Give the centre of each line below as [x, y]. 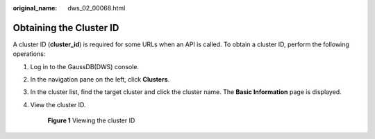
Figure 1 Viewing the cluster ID [91, 120]
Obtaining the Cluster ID [66, 28]
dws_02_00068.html [97, 8]
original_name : [35, 8]
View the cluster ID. [58, 104]
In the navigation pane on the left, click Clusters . [100, 80]
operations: [29, 54]
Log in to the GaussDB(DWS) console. [84, 66]
